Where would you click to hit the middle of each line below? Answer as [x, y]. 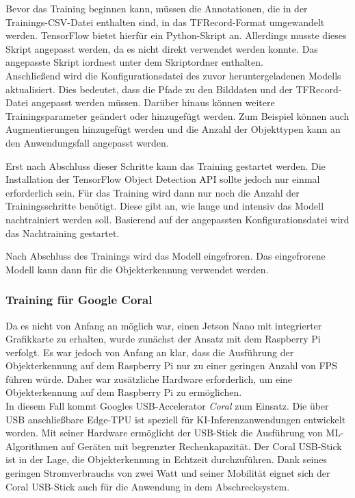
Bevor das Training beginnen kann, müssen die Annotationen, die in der [157, 8]
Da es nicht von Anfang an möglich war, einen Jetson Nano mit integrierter [164, 325]
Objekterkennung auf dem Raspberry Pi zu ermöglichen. [124, 392]
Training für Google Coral [79, 300]
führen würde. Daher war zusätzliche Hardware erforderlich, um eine [149, 378]
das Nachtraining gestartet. [63, 233]
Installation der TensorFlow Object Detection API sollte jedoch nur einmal [163, 179]
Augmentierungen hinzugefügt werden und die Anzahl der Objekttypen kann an [173, 129]
